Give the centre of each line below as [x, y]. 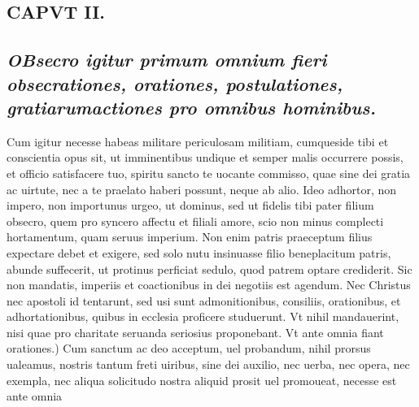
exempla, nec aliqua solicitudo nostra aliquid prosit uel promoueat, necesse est [202, 380]
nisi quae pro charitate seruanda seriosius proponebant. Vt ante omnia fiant [195, 332]
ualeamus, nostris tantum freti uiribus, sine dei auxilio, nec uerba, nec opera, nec [208, 364]
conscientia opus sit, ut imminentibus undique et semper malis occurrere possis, [205, 157]
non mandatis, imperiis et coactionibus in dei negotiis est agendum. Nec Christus [209, 285]
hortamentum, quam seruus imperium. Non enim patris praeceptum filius [190, 237]
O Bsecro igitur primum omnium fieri [167, 60]
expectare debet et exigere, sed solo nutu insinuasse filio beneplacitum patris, [199, 252]
